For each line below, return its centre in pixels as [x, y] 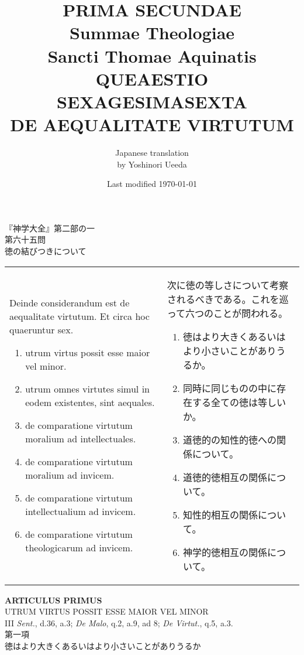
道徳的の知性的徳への [229, 439]
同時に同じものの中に [229, 388]
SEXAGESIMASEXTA [152, 101]
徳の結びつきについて [46, 251]
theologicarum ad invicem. [79, 548]
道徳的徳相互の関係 [225, 477]
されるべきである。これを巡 [228, 299]
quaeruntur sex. [42, 330]
